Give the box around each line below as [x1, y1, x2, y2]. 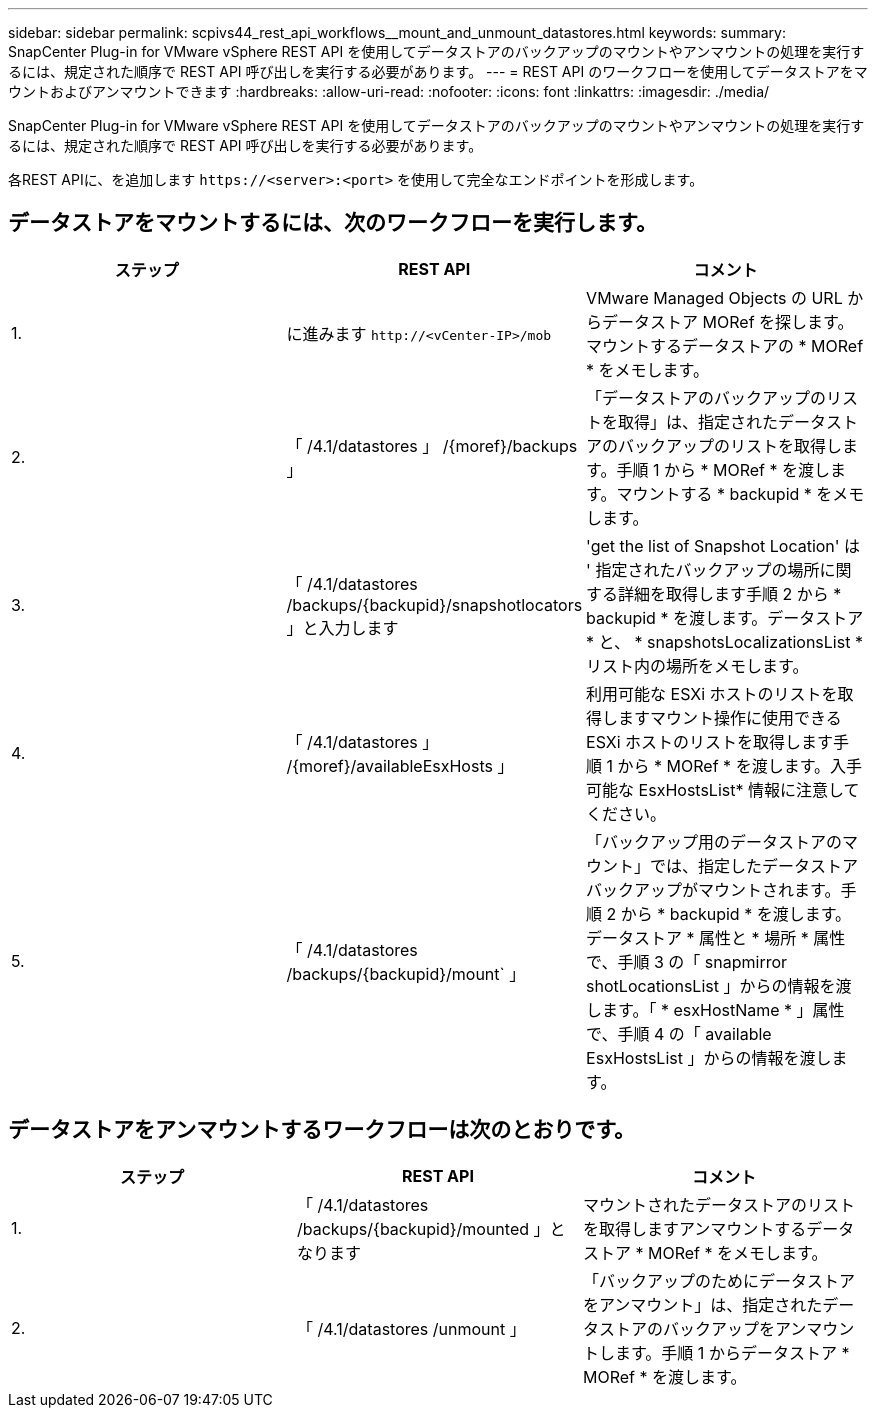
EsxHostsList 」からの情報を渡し [586, 1047, 832, 1068]
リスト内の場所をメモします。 [586, 655, 809, 676]
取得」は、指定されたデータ [618, 411, 827, 432]
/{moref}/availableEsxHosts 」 [286, 755, 514, 776]
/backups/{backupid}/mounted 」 [296, 1218, 550, 1239]
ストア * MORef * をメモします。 [582, 1242, 828, 1263]
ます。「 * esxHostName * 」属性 [602, 999, 845, 1020]
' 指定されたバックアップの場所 [586, 559, 820, 580]
